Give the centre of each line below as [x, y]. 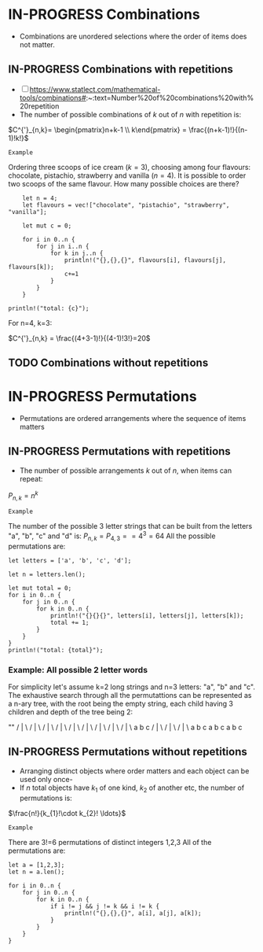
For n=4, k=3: [30, 323]
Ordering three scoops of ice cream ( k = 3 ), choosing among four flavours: [130, 167]
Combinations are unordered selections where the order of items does [133, 36]
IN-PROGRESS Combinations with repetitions [121, 70]
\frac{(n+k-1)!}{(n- [218, 129]
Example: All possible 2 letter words [78, 670]
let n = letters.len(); [47, 574]
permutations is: [46, 798]
